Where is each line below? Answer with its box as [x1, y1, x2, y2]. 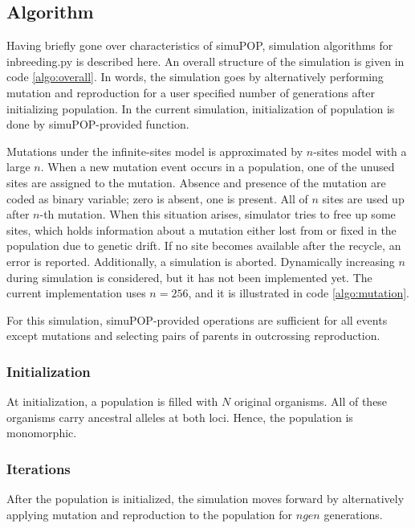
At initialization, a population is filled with [6, 393, 218, 410]
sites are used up [322, 190, 405, 207]
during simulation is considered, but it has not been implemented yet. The [6, 268, 372, 285]
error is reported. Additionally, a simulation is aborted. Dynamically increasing [6, 252, 395, 269]
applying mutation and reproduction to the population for [6, 505, 293, 522]
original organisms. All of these [234, 393, 388, 410]
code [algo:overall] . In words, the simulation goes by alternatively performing [6, 68, 384, 85]
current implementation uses [6, 284, 146, 301]
